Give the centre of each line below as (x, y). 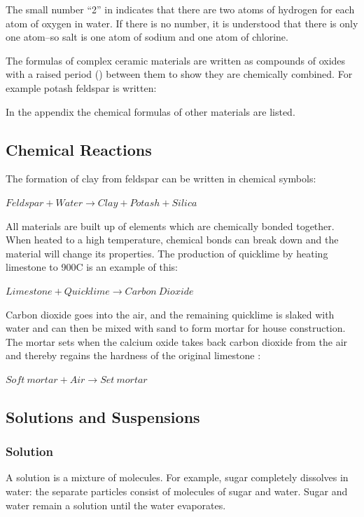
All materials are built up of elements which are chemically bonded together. (170, 226)
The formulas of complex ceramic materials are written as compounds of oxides (176, 60)
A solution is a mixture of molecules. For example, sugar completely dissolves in (177, 477)
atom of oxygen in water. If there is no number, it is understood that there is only (182, 23)
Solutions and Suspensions (103, 416)
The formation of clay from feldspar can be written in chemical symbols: (161, 179)
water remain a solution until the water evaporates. (116, 505)
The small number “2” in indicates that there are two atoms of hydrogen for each (180, 9)
